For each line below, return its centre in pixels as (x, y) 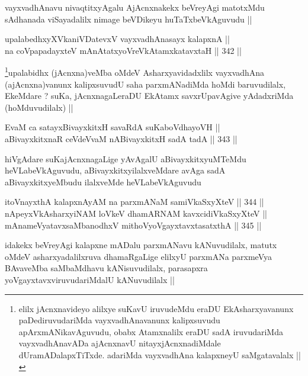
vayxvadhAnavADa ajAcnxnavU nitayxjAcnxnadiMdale (120, 343)
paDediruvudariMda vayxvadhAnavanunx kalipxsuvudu (119, 320)
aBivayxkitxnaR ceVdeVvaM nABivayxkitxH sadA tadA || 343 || (121, 139)
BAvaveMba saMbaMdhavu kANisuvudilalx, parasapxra (106, 268)
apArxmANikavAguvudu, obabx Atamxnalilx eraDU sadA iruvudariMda (151, 331)
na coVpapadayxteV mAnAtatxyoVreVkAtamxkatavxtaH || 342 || (123, 50)
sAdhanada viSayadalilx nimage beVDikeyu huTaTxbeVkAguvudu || (129, 19)
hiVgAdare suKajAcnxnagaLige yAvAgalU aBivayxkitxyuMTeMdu (126, 158)
